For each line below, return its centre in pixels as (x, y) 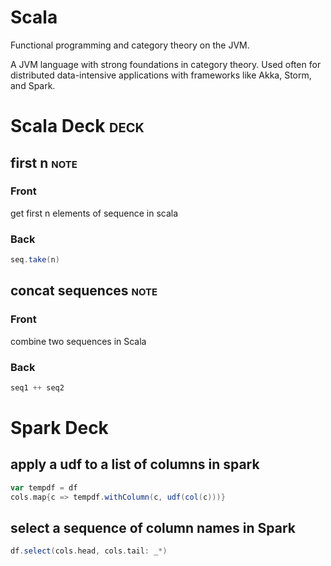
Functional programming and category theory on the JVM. (130, 45)
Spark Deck (59, 428)
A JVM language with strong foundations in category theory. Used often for (166, 64)
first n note (44, 162)
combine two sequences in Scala (78, 341)
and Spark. (33, 85)
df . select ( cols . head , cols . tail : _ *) (89, 551)
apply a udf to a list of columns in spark (135, 464)
